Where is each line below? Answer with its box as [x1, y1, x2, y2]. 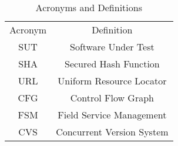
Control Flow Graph [70, 91, 154, 104]
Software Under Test [70, 40, 155, 53]
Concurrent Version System [56, 125, 169, 138]
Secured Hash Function [65, 57, 160, 70]
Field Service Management [58, 108, 167, 121]
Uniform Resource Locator [58, 74, 167, 87]
